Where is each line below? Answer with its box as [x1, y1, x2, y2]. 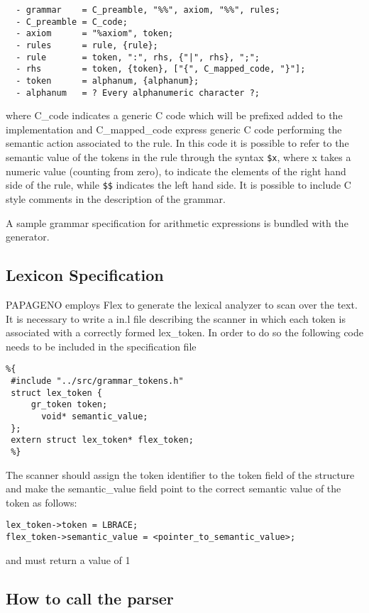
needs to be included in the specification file [6, 338, 197, 353]
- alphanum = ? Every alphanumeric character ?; [16, 87, 260, 98]
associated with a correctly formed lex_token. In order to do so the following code [6, 325, 364, 340]
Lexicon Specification [6, 264, 164, 286]
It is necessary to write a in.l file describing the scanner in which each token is [6, 311, 346, 326]
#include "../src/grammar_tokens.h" [11, 375, 184, 386]
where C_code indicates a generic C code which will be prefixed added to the [6, 108, 343, 123]
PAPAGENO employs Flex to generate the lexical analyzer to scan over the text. [6, 297, 358, 311]
